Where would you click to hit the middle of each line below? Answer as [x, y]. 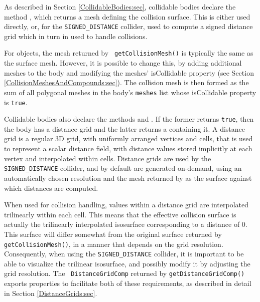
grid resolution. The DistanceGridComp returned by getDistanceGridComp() [124, 273]
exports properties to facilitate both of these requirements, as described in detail [128, 283]
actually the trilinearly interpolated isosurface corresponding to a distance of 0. [126, 224]
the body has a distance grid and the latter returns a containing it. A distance [124, 128]
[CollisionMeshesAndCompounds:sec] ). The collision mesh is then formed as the [126, 82]
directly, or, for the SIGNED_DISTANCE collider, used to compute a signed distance [128, 26]
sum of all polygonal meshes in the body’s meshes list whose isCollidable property [130, 92]
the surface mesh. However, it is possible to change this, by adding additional [123, 63]
